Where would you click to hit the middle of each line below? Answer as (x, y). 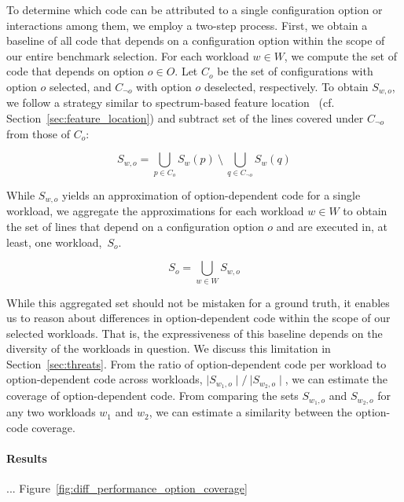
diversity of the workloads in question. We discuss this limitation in (169, 348)
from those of (39, 133)
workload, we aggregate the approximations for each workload (155, 211)
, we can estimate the (336, 379)
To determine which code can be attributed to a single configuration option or (195, 9)
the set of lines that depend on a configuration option (135, 226)
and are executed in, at (332, 226)
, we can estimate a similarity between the (251, 412)
